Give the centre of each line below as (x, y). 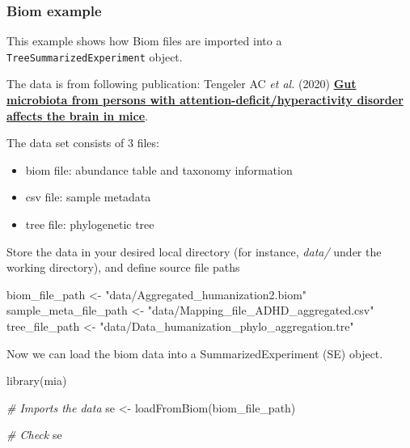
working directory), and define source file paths (123, 267)
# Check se (34, 435)
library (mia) (37, 380)
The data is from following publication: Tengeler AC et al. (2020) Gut (182, 84)
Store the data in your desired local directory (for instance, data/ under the (194, 251)
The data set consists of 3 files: (83, 143)
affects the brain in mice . (77, 115)
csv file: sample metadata (88, 197)
